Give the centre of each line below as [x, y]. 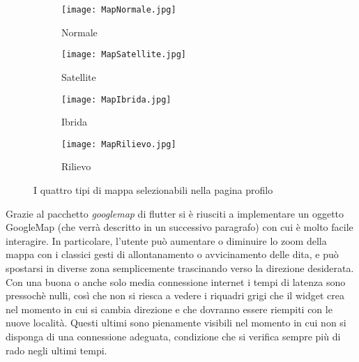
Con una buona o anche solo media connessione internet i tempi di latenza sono [176, 281]
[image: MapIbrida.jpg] [116, 99]
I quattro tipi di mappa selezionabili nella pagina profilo [153, 190]
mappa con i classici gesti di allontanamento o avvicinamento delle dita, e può [172, 254]
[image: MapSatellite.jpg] [124, 55]
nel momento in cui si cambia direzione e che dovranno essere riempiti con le [169, 309]
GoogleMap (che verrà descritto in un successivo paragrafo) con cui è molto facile [179, 227]
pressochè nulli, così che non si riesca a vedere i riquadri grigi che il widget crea [175, 295]
